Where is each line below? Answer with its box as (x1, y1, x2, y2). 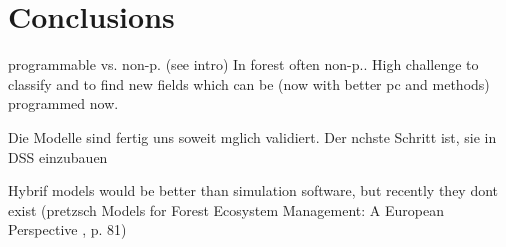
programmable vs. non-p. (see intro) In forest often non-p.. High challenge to (8, 54, 479, 75)
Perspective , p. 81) (8, 219, 127, 240)
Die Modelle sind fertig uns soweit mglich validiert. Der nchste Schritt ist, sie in (8, 126, 497, 147)
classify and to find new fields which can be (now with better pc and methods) (8, 73, 490, 94)
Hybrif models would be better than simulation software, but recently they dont (8, 180, 499, 201)
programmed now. (8, 93, 119, 114)
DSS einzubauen (8, 146, 108, 167)
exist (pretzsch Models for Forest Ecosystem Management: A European (8, 199, 444, 220)
